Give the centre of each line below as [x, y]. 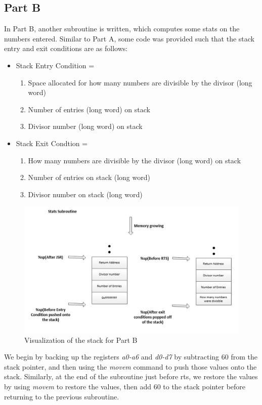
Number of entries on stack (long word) [89, 177]
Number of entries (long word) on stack [89, 109]
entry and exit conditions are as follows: [66, 48]
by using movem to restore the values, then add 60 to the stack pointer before [125, 386]
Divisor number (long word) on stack [85, 126]
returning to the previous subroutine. [62, 396]
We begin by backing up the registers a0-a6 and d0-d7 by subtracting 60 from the [131, 357]
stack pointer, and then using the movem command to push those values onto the [130, 366]
